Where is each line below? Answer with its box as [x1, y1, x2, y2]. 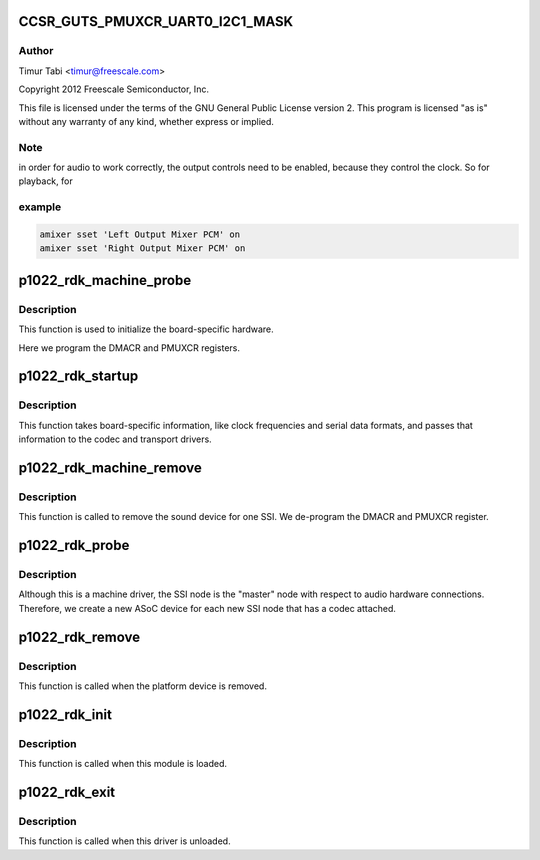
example [18, 200, 62, 214]
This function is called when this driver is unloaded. [18, 835, 231, 847]
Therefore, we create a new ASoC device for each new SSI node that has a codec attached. [18, 602, 397, 614]
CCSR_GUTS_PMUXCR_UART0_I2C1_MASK [18, 13, 294, 30]
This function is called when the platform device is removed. [18, 680, 267, 692]
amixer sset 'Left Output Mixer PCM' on [39, 229, 240, 240]
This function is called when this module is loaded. [18, 758, 228, 770]
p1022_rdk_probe [18, 537, 130, 554]
